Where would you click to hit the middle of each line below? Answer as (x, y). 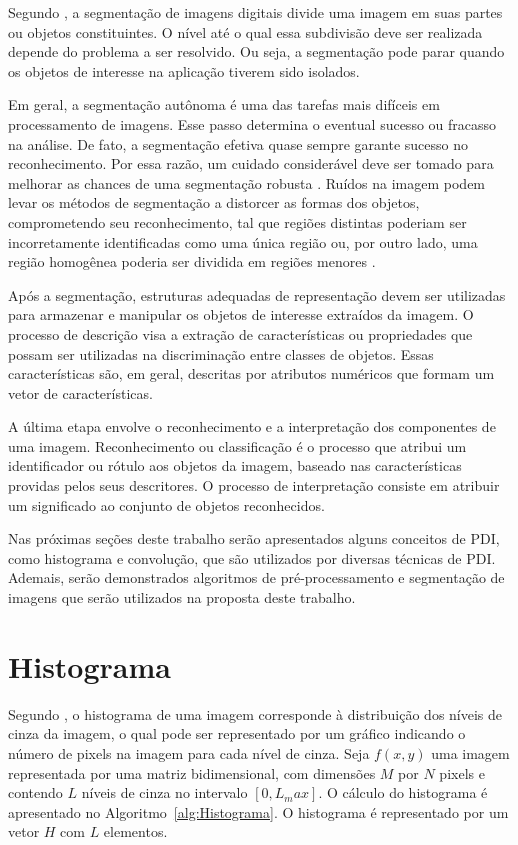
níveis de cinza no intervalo (164, 792)
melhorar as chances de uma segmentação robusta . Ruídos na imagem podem (247, 182)
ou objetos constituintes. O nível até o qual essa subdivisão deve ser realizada (245, 31)
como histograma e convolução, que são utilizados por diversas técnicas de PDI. (252, 557)
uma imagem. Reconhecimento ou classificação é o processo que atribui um (237, 445)
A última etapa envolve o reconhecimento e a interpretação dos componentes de (252, 426)
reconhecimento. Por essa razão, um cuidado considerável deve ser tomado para (251, 163)
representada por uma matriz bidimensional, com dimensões (192, 772)
